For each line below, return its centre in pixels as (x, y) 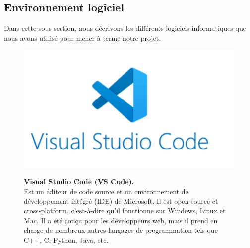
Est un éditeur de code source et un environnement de (106, 191)
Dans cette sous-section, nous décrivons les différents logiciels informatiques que (125, 28)
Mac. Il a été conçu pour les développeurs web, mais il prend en (121, 220)
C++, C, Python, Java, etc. (66, 240)
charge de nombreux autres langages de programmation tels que (121, 230)
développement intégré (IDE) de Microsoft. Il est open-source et (121, 201)
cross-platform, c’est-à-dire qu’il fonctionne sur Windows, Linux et (125, 211)
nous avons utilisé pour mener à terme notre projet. (83, 37)
